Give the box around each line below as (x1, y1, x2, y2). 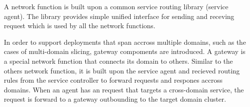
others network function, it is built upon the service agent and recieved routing (4, 65, 240, 75)
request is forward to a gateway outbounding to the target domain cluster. (4, 94, 226, 104)
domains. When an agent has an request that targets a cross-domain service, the (4, 84, 244, 94)
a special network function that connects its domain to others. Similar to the (4, 55, 233, 66)
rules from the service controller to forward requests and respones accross (4, 75, 223, 85)
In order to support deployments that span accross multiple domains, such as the (4, 36, 246, 47)
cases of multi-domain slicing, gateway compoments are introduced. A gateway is (4, 46, 246, 56)
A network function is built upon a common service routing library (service (4, 1, 229, 11)
